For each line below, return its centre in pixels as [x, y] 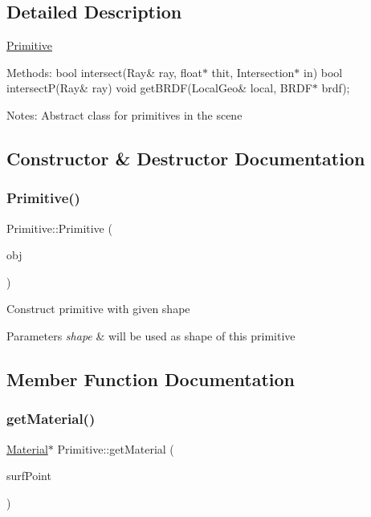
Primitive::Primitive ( [59, 228]
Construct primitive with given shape [98, 309]
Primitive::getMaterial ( [116, 448]
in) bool [323, 72]
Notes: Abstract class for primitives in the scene [124, 114]
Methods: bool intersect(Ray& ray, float [104, 72]
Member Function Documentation [151, 379]
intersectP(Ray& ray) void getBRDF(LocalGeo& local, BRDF [159, 88]
